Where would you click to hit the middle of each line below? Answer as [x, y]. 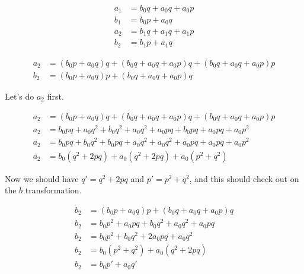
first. [55, 96]
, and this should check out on [244, 178]
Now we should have [42, 178]
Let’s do [20, 96]
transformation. [53, 190]
